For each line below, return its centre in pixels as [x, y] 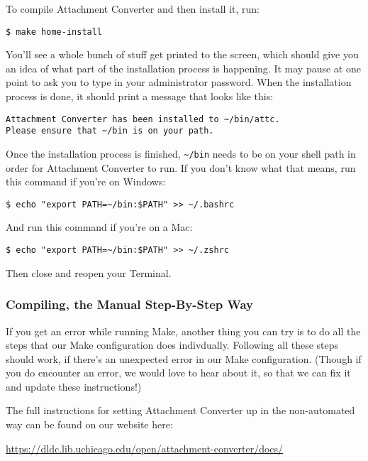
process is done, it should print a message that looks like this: [140, 96]
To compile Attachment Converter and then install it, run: [133, 9]
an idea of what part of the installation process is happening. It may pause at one [183, 68]
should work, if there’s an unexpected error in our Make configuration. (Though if [184, 358]
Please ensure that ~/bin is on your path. [110, 131]
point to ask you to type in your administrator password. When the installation [179, 82]
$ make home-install [54, 32]
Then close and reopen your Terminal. [89, 272]
